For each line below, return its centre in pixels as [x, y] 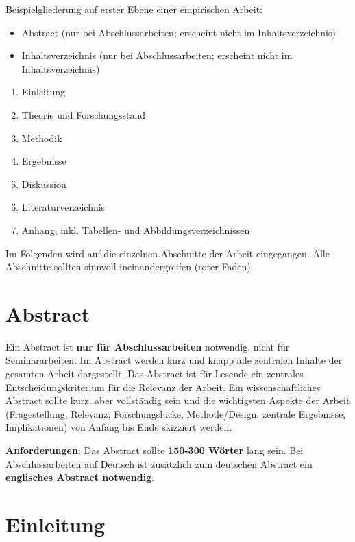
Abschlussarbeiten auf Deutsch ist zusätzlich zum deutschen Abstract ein [159, 463]
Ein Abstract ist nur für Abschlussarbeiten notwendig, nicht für [148, 346]
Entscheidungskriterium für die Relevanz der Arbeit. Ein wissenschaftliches [163, 387]
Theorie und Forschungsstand [83, 114]
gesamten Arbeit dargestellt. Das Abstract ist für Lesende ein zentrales [155, 374]
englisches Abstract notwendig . [80, 477]
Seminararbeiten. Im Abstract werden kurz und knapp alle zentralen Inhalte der [174, 360]
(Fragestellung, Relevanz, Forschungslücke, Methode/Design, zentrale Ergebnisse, [176, 413]
